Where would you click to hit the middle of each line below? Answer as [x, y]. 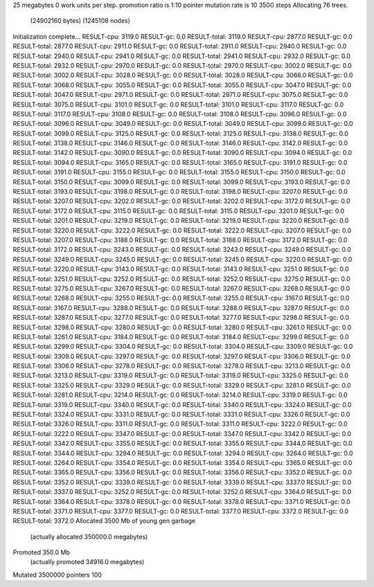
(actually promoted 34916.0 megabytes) [87, 562]
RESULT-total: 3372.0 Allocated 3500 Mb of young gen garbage [104, 521]
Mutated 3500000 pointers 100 [57, 575]
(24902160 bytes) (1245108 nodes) [80, 21]
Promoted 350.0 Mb [42, 552]
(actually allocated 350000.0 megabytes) [89, 536]
